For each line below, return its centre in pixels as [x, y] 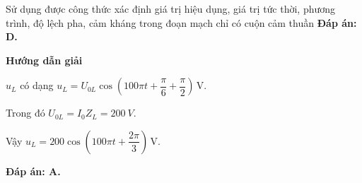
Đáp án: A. [33, 171]
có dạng [37, 85]
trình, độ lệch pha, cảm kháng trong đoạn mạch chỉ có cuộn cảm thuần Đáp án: [181, 22]
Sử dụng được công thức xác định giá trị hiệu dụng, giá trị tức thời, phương [171, 8]
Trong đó [25, 113]
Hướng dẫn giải [44, 60]
